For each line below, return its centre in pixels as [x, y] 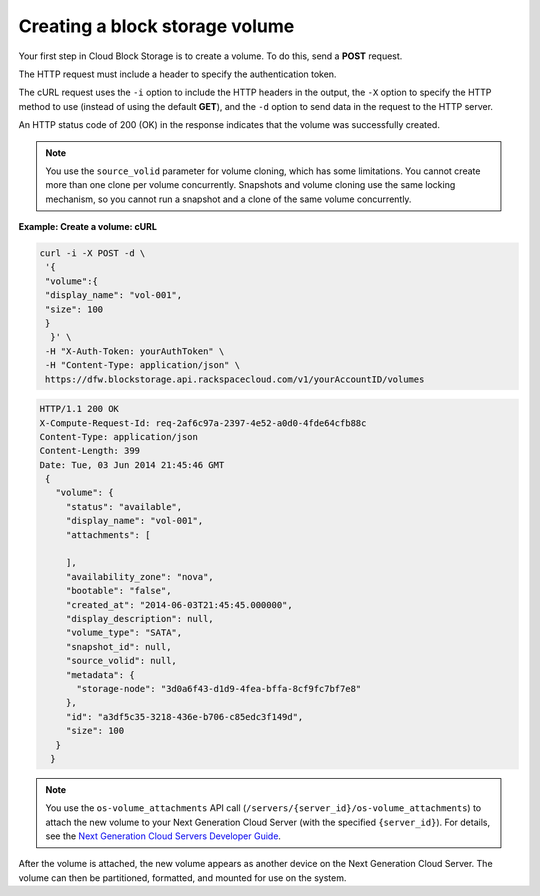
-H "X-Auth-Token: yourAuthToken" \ [135, 351]
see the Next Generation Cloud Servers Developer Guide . [163, 836]
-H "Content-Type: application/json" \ [142, 365]
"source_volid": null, [121, 661]
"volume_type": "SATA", [124, 633]
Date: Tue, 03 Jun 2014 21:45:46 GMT [132, 464]
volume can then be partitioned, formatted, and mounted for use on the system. [182, 877]
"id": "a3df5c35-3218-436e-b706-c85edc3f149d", [184, 716]
